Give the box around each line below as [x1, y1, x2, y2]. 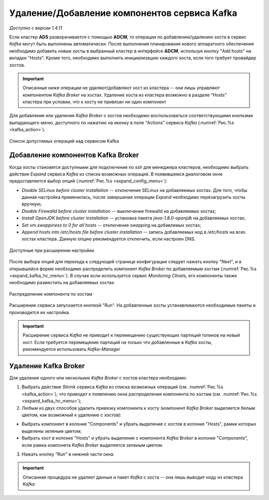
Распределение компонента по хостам [9, 291, 93, 297]
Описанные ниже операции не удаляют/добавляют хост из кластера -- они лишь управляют [22, 85, 220, 91]
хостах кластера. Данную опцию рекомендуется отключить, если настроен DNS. [21, 236, 196, 242]
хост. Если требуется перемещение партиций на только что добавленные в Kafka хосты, [22, 339, 213, 345]
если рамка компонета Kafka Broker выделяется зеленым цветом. [21, 442, 164, 448]
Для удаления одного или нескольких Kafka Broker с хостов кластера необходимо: [9, 375, 187, 381]
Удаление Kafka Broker [9, 361, 85, 370]
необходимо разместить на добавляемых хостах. [9, 280, 116, 286]
